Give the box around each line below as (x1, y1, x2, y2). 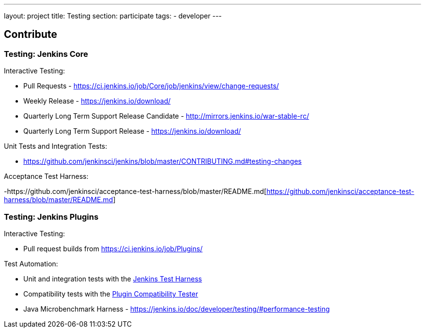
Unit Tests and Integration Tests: (4, 142, 107, 151)
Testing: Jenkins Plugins (4, 211, 98, 222)
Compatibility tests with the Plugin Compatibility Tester (23, 289, 198, 298)
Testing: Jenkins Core (4, 49, 88, 59)
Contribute (4, 28, 57, 41)
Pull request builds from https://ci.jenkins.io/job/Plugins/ (23, 244, 203, 253)
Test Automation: (4, 259, 58, 268)
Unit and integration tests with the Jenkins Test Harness (23, 274, 202, 283)
